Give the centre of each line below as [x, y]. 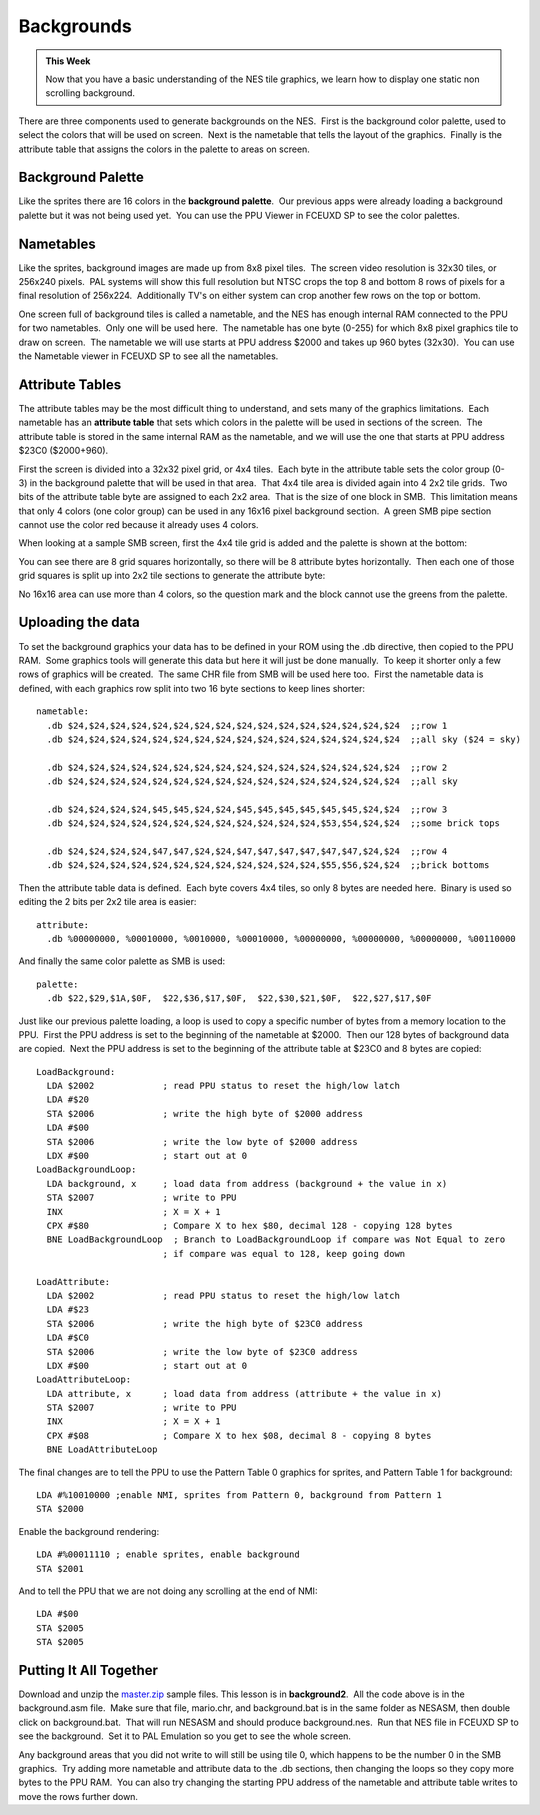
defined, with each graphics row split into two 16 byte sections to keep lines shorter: [191, 688]
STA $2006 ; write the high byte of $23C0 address [205, 1323]
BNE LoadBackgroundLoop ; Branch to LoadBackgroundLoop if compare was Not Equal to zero [276, 1239]
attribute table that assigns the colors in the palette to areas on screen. [164, 149]
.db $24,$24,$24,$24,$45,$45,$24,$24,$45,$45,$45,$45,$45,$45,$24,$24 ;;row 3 [247, 809]
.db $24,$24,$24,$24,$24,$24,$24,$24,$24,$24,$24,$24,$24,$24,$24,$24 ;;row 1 [247, 725]
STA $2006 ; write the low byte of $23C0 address [202, 1351]
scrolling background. [90, 93]
